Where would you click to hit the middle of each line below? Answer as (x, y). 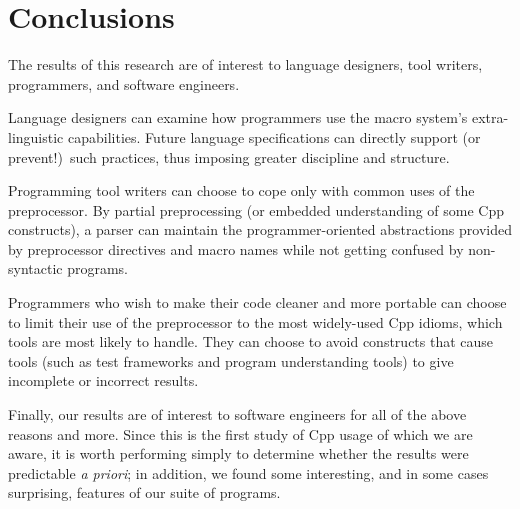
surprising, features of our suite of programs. (144, 492)
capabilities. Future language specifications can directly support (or (274, 136)
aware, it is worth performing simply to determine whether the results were (238, 453)
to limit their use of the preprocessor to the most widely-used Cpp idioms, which (255, 321)
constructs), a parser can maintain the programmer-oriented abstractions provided (260, 229)
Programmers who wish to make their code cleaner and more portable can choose (257, 302)
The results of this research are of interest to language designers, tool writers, (245, 64)
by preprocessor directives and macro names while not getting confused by (236, 248)
